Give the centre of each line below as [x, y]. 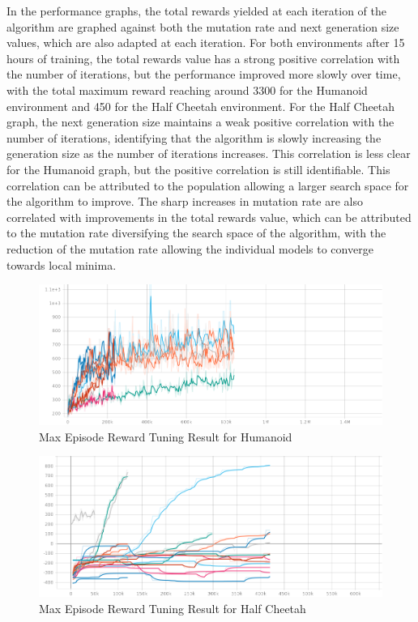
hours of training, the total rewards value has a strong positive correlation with [203, 58]
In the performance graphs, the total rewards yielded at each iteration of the [196, 11]
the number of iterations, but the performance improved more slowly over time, [204, 74]
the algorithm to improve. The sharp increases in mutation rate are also [185, 201]
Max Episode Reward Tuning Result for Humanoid [166, 436]
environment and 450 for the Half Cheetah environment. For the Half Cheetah [201, 106]
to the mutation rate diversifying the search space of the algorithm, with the [196, 233]
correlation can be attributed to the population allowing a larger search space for [208, 185]
